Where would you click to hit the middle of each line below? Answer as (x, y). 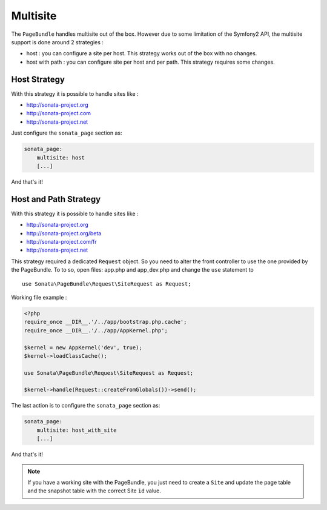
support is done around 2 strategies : (58, 42)
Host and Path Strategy (56, 199)
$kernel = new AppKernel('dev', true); (83, 347)
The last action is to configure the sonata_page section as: (86, 406)
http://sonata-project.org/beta (64, 233)
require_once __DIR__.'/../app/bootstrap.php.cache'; (105, 322)
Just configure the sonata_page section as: (67, 133)
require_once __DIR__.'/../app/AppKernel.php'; (96, 330)
